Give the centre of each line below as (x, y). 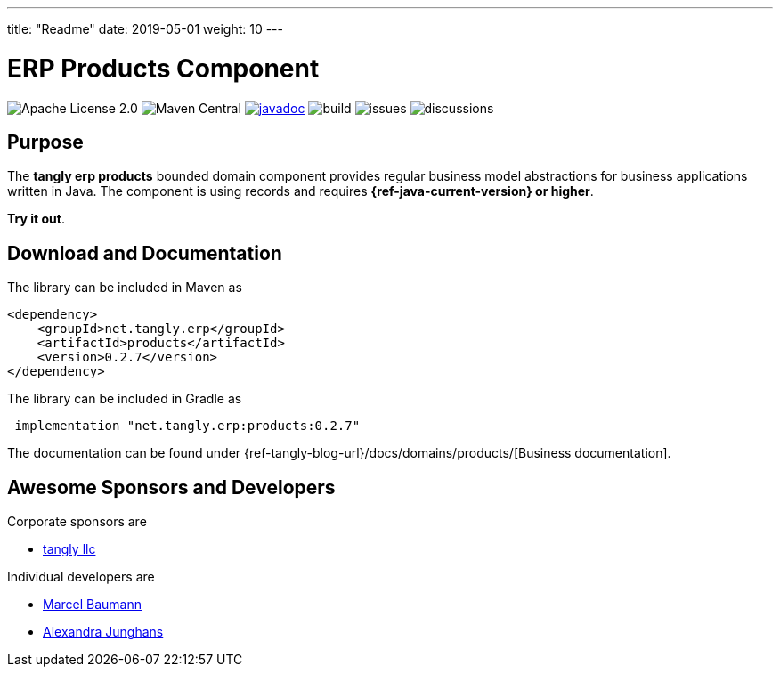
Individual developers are (81, 577)
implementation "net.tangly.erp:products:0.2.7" (187, 426)
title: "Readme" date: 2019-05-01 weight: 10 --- (146, 29)
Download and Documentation (145, 253)
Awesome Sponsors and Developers (171, 487)
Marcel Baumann (93, 605)
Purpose (45, 142)
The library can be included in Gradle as (125, 399)
